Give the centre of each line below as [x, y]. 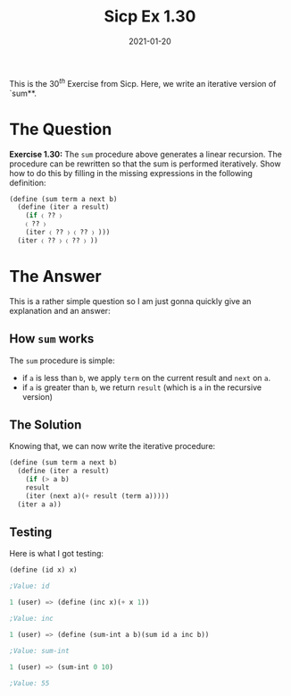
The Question [61, 129]
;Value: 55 [29, 683]
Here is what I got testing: [57, 554]
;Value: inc [31, 619]
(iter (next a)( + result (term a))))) [97, 496]
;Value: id [29, 586]
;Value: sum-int [39, 650]
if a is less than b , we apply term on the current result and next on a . [146, 378]
